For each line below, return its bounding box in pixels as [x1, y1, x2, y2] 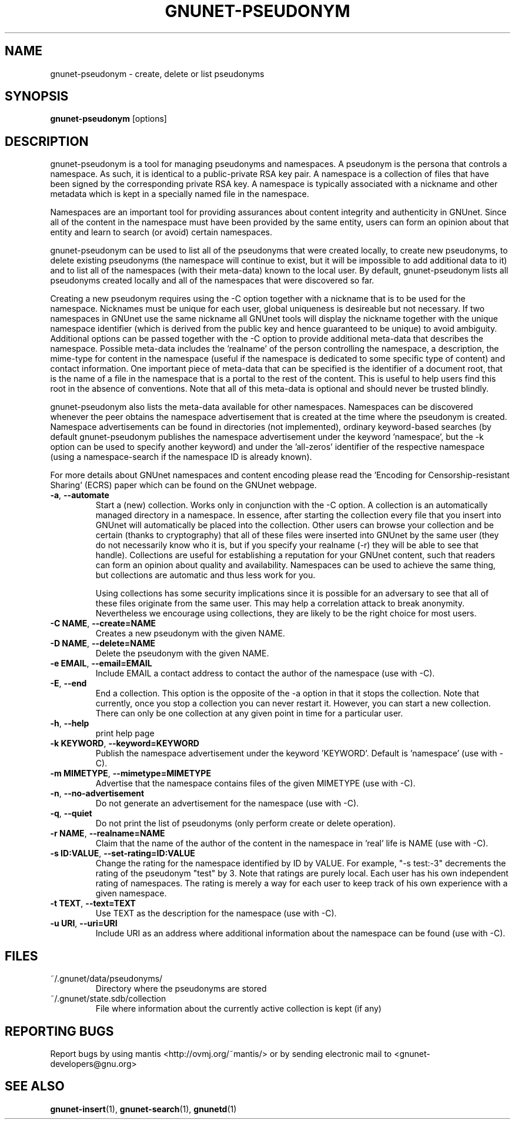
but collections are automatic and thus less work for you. [95, 570, 316, 581]
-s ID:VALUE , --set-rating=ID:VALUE [50, 848, 195, 859]
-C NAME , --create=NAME [50, 618, 156, 629]
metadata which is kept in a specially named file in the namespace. [50, 189, 309, 199]
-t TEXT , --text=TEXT [50, 898, 136, 909]
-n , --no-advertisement [50, 788, 145, 799]
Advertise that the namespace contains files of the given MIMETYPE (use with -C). [95, 778, 416, 789]
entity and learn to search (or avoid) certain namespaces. [50, 227, 272, 238]
